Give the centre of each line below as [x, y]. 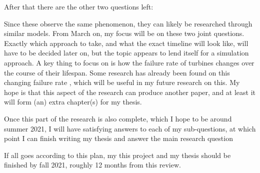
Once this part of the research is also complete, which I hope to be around [118, 118]
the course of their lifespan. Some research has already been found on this [117, 72]
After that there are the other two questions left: [79, 6]
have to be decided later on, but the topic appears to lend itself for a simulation [126, 53]
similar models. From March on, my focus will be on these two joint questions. [124, 33]
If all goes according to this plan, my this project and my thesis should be [117, 155]
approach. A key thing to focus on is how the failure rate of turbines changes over [129, 62]
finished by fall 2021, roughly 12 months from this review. [92, 165]
